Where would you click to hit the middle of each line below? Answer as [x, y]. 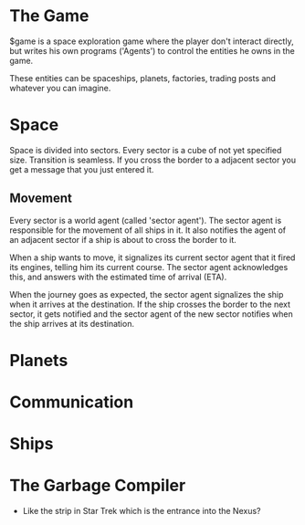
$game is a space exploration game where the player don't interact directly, [152, 41]
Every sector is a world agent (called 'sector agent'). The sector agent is [146, 220]
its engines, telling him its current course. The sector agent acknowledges [149, 267]
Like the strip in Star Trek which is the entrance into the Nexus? [142, 511]
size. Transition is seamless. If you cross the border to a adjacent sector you [153, 160]
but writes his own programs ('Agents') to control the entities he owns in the [152, 50]
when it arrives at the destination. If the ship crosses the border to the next [150, 304]
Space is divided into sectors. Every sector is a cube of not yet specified [146, 150]
